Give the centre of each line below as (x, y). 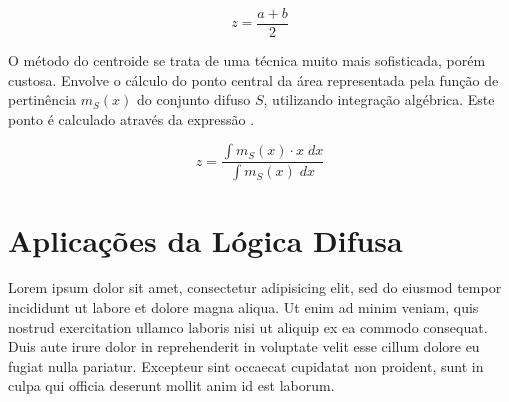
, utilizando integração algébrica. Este (379, 99)
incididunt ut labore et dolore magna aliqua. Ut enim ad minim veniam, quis (243, 307)
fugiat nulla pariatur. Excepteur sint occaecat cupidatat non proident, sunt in (246, 365)
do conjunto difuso (194, 99)
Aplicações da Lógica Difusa (205, 239)
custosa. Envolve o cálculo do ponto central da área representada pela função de (253, 79)
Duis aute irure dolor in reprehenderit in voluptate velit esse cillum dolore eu (244, 346)
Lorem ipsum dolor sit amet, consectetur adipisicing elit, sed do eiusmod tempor (255, 287)
